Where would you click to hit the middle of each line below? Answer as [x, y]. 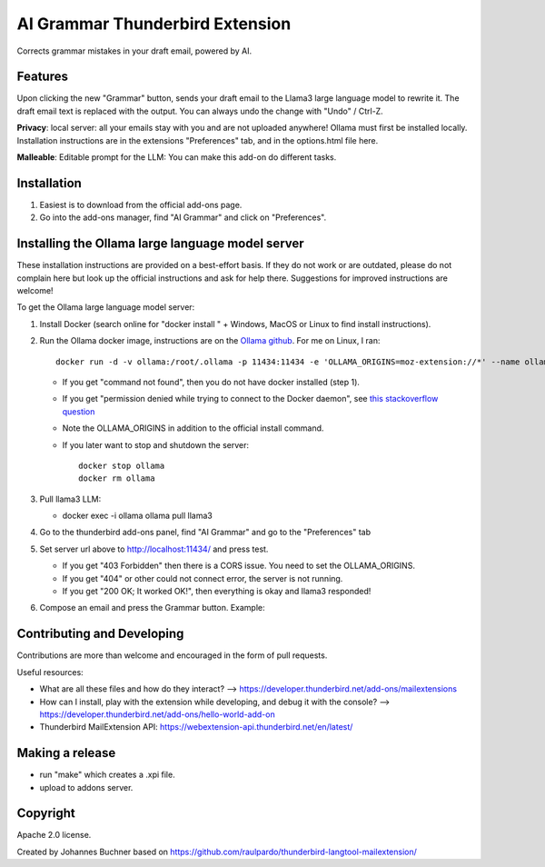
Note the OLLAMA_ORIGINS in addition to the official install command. [193, 428]
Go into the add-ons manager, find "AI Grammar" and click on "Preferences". [183, 217]
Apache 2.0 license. [54, 835]
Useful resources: [50, 672]
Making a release [66, 753]
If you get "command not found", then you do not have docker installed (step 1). [211, 382]
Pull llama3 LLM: [70, 499]
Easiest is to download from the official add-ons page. [141, 204]
